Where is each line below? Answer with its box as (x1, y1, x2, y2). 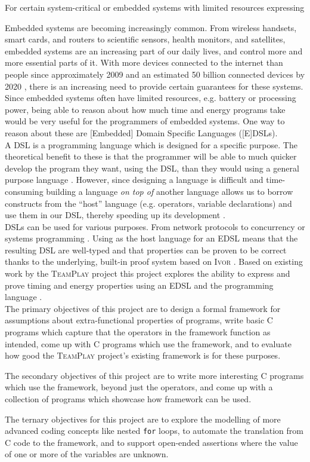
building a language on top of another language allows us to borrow (46, 185, 293, 197)
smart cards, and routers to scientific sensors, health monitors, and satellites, (5, 33, 286, 45)
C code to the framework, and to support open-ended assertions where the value (5, 436, 298, 448)
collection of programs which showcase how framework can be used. (5, 393, 252, 405)
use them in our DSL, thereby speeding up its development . (5, 209, 225, 221)
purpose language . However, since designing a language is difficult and (5, 173, 263, 186)
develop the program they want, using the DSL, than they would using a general (5, 161, 299, 174)
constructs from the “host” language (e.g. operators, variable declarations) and (5, 197, 292, 209)
